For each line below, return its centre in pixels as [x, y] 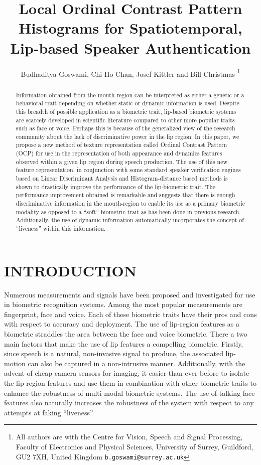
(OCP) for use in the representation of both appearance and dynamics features [119, 153]
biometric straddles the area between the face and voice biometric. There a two [126, 334]
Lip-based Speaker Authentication [130, 47]
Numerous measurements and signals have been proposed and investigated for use [130, 294]
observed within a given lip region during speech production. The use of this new [122, 161]
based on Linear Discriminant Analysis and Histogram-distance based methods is [122, 178]
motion [15, 363]
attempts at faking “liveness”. [49, 412]
